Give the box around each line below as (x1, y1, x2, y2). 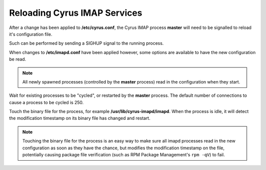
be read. (9, 57, 27, 62)
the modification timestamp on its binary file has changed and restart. (9, 115, 150, 121)
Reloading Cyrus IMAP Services (9, 7, 142, 18)
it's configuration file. (9, 31, 53, 37)
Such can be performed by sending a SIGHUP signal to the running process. (9, 40, 164, 46)
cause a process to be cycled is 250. (9, 99, 84, 105)
